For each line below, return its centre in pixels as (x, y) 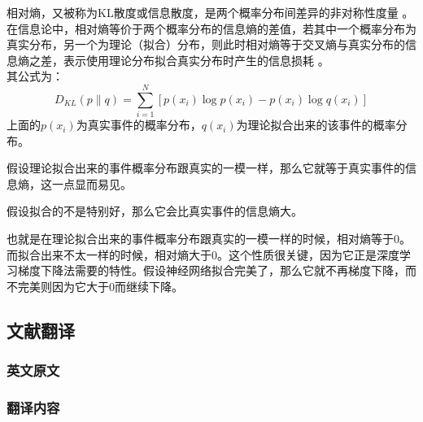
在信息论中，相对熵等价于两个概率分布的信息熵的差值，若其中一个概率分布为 (211, 28)
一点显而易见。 (92, 183)
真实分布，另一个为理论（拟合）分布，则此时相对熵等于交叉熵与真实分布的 (206, 44)
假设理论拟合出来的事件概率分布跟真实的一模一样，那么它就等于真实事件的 (206, 168)
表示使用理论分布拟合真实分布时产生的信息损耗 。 (196, 60)
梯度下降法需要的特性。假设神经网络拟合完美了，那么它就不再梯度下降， (211, 270)
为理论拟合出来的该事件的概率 (316, 125)
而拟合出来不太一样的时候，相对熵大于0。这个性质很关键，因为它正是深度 (203, 254)
